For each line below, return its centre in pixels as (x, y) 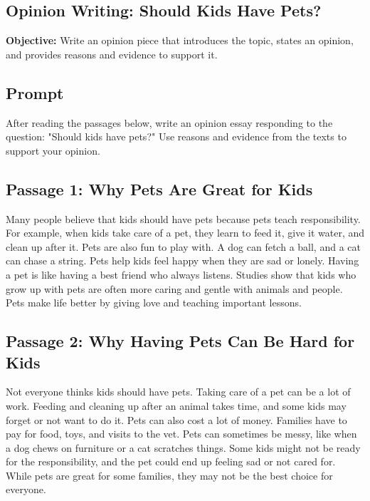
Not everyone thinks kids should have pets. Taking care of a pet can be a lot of (178, 392)
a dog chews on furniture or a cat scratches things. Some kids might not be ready (183, 447)
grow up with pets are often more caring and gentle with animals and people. (174, 288)
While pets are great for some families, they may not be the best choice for (169, 475)
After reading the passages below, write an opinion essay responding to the (169, 122)
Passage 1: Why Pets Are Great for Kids (159, 188)
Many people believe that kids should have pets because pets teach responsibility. (183, 218)
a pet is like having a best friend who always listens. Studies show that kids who (181, 274)
